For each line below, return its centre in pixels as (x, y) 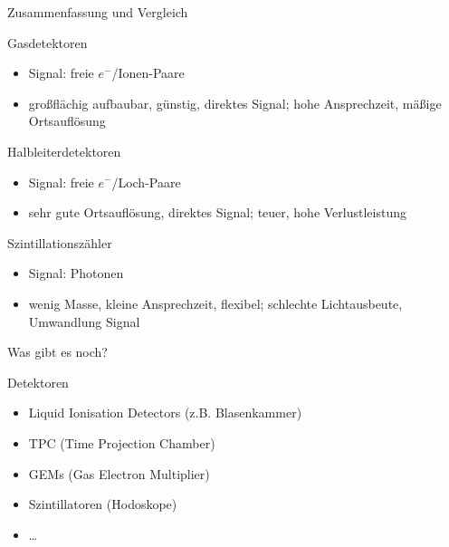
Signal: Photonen (76, 273)
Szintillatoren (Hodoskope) (103, 504)
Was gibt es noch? (57, 352)
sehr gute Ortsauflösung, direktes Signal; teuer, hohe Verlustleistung (217, 212)
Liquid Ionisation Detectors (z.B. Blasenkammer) (165, 413)
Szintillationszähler (60, 242)
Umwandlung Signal (84, 321)
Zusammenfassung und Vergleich (98, 12)
